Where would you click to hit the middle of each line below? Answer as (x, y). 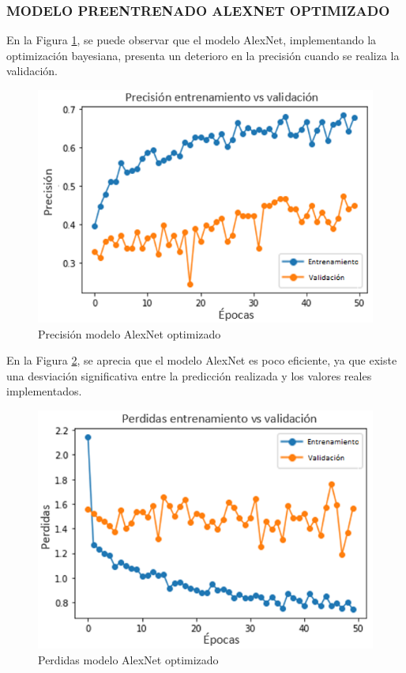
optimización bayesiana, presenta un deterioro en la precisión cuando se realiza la (203, 55)
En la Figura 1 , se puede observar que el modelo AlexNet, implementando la (192, 40)
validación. (32, 71)
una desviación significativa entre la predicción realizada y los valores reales (189, 375)
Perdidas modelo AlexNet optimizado (128, 659)
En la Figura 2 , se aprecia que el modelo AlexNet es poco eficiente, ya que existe (202, 360)
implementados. (44, 391)
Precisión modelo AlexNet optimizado (130, 333)
